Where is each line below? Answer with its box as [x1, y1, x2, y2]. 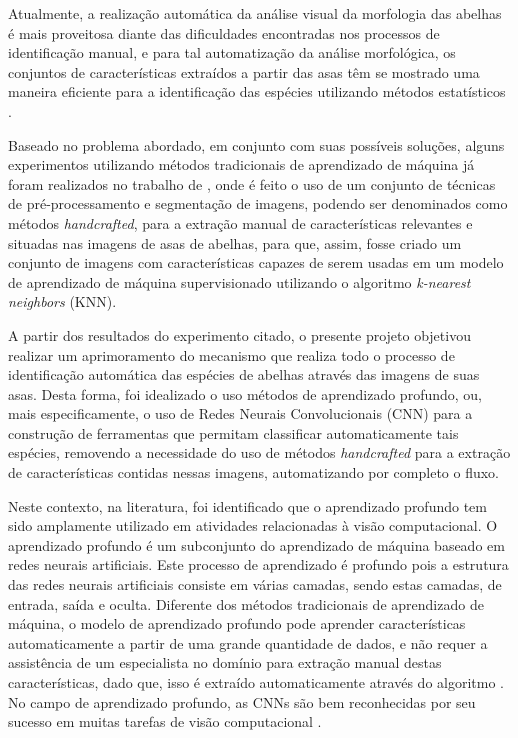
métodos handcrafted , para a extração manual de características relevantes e [8, 212, 473, 233]
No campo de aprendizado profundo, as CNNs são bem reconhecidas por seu [8, 691, 476, 712]
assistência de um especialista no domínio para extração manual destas [8, 652, 442, 673]
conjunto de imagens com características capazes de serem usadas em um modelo [8, 252, 504, 273]
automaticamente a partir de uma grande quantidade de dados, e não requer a [8, 632, 488, 653]
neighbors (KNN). [8, 291, 117, 312]
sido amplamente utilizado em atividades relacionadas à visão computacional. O [8, 515, 498, 536]
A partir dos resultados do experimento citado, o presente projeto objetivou [8, 324, 471, 345]
